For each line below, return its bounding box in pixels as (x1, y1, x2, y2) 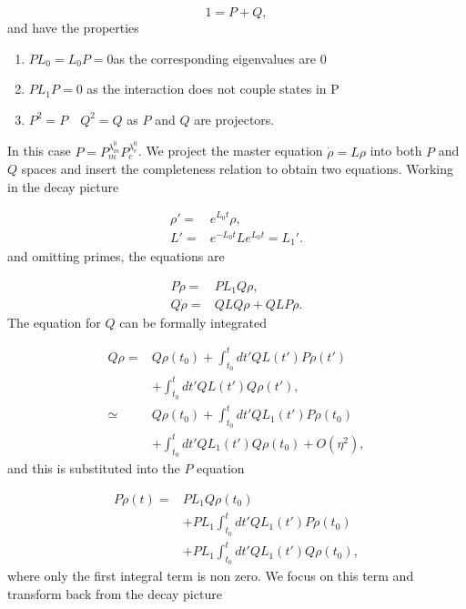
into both (370, 141, 422, 160)
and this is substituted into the (7, 459, 180, 478)
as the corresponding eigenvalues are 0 (113, 48, 327, 67)
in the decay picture (7, 177, 119, 196)
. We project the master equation (137, 141, 323, 160)
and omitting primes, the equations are (7, 247, 225, 266)
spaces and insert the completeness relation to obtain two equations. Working (21, 159, 453, 178)
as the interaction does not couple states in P (86, 79, 339, 98)
